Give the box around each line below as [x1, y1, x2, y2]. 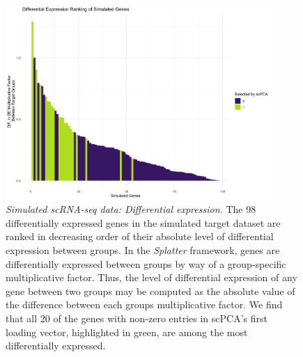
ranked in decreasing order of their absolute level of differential [6, 229, 274, 244]
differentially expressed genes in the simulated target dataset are [6, 215, 281, 230]
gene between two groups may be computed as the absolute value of [6, 283, 295, 298]
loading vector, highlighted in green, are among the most [6, 324, 248, 339]
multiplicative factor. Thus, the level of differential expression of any [6, 270, 297, 285]
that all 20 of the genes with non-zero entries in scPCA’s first [6, 310, 267, 325]
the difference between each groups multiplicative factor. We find [6, 297, 283, 312]
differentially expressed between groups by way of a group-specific [6, 256, 286, 271]
